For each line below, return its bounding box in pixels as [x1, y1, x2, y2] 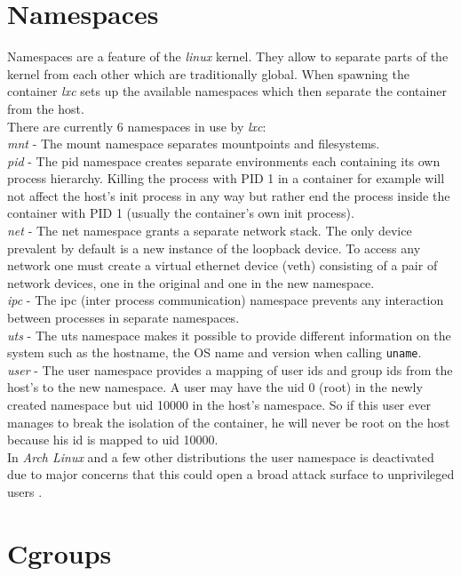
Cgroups [7, 534, 112, 571]
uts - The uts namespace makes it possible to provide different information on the [7, 325, 451, 344]
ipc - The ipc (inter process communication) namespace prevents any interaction [7, 291, 444, 309]
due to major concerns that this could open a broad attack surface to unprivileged [7, 465, 455, 484]
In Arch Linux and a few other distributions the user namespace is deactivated [7, 447, 434, 466]
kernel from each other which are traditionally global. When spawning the [7, 64, 409, 83]
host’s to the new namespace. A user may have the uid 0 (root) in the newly [7, 378, 423, 396]
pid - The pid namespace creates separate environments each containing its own [7, 151, 441, 170]
